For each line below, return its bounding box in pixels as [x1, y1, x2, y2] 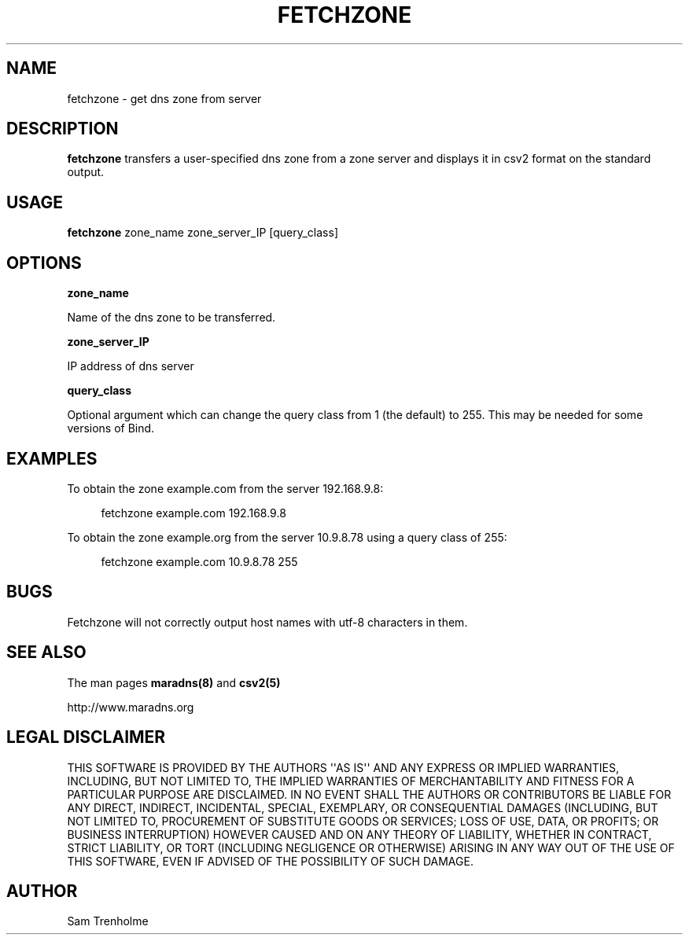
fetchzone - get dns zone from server [67, 91, 262, 105]
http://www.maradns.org [67, 700, 194, 714]
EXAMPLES [6, 448, 98, 469]
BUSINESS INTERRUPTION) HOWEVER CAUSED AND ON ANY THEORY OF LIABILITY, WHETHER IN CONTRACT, [67, 827, 652, 841]
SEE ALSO [6, 642, 87, 663]
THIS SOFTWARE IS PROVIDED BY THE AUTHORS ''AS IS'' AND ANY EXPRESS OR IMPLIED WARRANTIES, [67, 760, 619, 774]
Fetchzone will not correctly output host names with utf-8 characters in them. [67, 615, 468, 629]
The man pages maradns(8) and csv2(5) [67, 675, 281, 689]
